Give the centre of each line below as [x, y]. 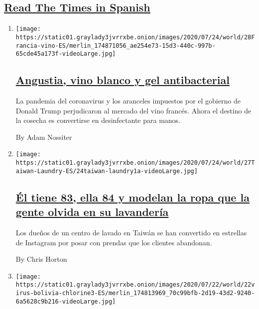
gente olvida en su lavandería [92, 212]
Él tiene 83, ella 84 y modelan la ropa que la [132, 197]
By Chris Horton [41, 259]
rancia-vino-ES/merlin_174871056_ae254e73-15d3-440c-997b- [116, 46]
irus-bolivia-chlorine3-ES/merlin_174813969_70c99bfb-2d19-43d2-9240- [135, 293]
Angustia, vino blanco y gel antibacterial [123, 80]
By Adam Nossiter [44, 137]
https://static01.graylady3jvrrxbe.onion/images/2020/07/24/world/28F [135, 37]
